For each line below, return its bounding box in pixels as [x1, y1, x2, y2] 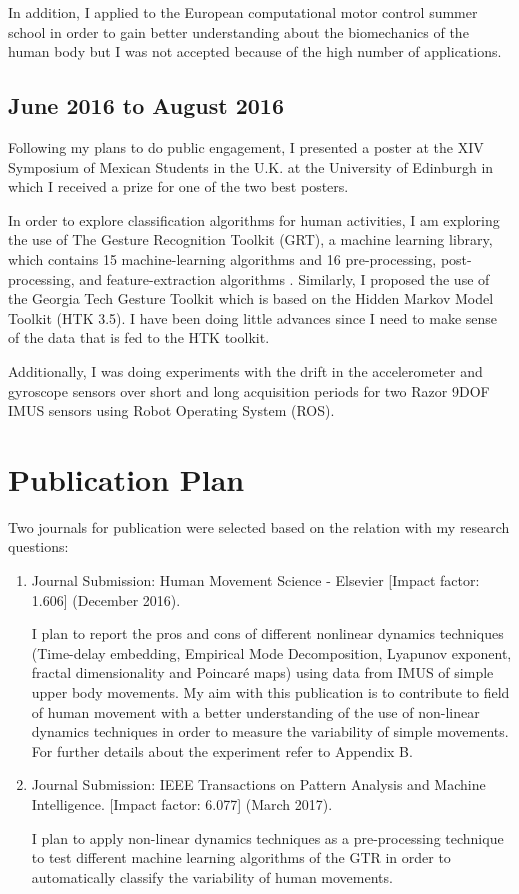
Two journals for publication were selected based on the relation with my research [8, 516, 510, 537]
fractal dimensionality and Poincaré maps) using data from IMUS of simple [31, 662, 494, 683]
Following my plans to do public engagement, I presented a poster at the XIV [8, 136, 484, 157]
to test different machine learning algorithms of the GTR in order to [31, 847, 451, 868]
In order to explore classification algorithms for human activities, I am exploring [8, 209, 500, 230]
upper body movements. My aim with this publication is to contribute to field [31, 681, 510, 702]
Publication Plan [8, 458, 245, 499]
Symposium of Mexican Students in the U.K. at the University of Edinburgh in [8, 156, 494, 177]
